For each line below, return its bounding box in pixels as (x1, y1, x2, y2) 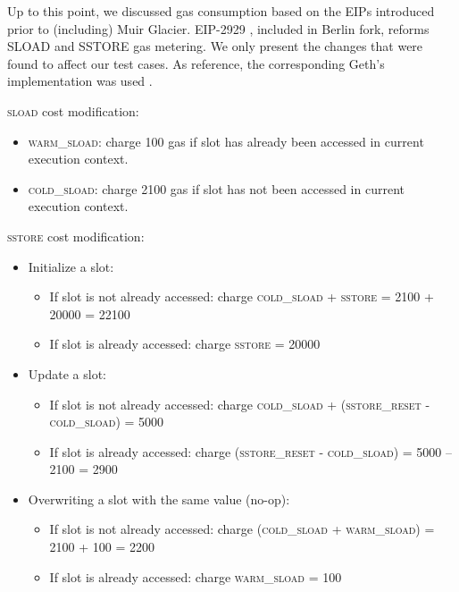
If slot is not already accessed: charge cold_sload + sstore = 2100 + (49, 287, 434, 306)
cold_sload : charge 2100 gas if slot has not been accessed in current (28, 179, 405, 198)
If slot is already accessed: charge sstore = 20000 (49, 334, 321, 353)
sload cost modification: (7, 101, 139, 120)
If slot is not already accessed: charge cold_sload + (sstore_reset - (49, 394, 430, 413)
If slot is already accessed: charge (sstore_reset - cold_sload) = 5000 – (49, 442, 452, 461)
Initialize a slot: (28, 257, 114, 275)
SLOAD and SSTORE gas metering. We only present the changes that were (7, 37, 423, 55)
